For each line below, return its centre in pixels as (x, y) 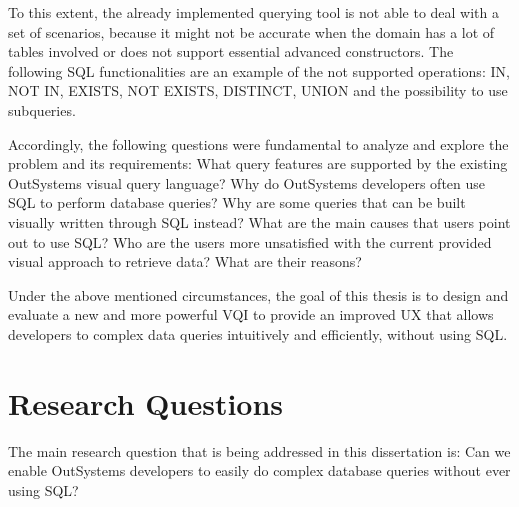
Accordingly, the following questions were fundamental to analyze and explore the (258, 143)
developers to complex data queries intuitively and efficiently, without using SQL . (258, 333)
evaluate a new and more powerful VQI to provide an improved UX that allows (251, 314)
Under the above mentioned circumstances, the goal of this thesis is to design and (258, 294)
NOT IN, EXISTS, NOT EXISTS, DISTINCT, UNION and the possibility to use (258, 90)
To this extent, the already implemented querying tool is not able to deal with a (254, 12)
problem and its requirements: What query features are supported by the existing (258, 163)
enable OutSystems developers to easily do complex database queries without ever (259, 470)
